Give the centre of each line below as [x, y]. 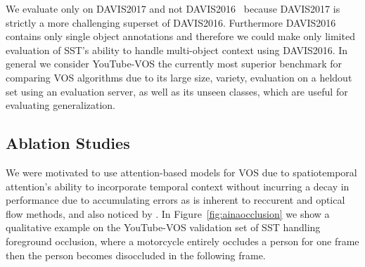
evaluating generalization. [61, 105]
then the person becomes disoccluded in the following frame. [136, 255]
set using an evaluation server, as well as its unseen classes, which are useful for [177, 91]
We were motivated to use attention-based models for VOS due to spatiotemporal [181, 172]
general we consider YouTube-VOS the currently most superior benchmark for [174, 64]
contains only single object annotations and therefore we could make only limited [180, 36]
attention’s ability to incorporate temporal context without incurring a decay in [178, 186]
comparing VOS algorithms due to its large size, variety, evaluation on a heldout [179, 77]
